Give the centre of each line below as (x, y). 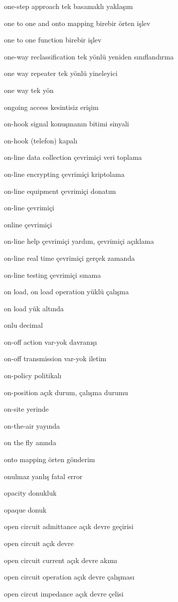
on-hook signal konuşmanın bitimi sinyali (67, 124)
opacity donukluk (30, 493)
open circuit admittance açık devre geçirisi (69, 526)
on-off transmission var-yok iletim (55, 358)
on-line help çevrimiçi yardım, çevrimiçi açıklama (79, 241)
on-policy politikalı (33, 375)
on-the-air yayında (32, 425)
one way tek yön (29, 90)
